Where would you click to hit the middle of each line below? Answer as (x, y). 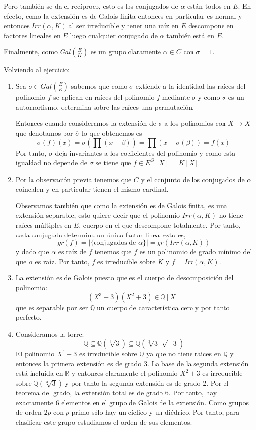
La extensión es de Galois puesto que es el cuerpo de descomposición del (125, 278)
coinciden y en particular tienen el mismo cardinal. (92, 189)
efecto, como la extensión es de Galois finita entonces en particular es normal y (123, 16)
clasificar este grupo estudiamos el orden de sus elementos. (104, 421)
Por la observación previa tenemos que (74, 179)
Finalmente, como (31, 52)
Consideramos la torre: (50, 333)
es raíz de (72, 252)
